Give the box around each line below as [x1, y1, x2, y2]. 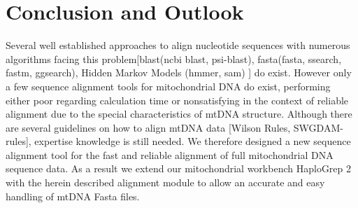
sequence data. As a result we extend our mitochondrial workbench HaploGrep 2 [6, 161, 352, 176]
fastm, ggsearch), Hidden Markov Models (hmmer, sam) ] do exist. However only [6, 65, 352, 80]
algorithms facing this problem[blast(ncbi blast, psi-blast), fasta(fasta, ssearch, [6, 51, 342, 66]
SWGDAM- [293, 120, 343, 134]
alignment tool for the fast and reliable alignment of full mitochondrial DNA [6, 147, 334, 162]
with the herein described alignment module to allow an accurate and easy [6, 175, 325, 190]
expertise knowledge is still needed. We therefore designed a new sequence [34, 134, 351, 148]
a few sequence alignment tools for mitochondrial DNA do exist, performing [6, 78, 331, 93]
